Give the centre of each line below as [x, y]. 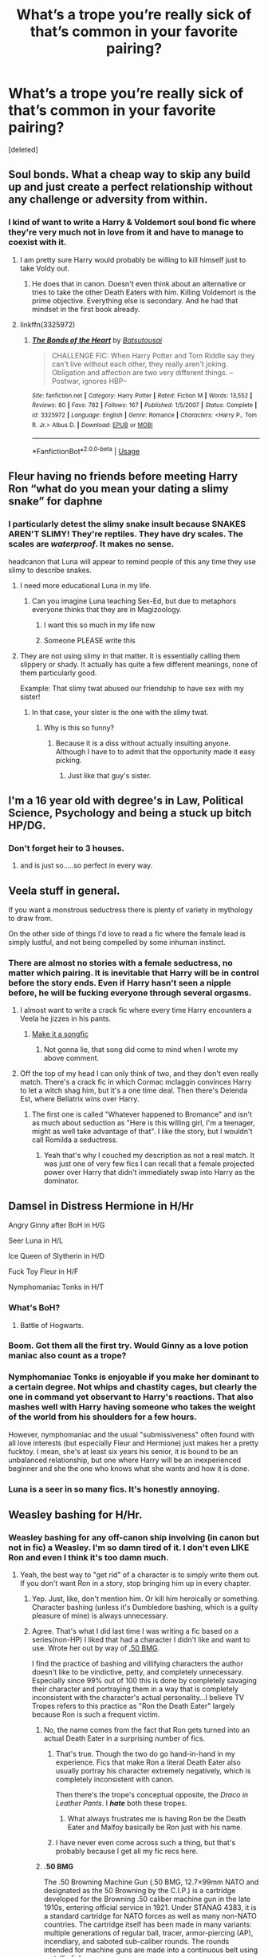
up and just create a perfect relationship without [131, 187]
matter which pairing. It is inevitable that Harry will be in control [134, 973]
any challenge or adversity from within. [108, 200]
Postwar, [66, 381]
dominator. [61, 1181]
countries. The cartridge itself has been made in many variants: [148, 1924]
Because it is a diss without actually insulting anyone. [143, 743]
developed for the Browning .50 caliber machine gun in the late [147, 1899]
